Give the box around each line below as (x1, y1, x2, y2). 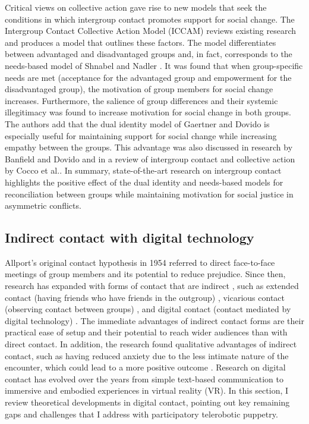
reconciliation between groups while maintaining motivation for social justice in (5, 187, 294, 200)
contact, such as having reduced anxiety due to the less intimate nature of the (5, 349, 289, 362)
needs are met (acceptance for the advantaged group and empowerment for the (5, 71, 292, 83)
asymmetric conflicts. (5, 199, 81, 212)
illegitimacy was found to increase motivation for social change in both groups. (5, 106, 291, 118)
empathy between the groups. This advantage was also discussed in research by (5, 141, 293, 153)
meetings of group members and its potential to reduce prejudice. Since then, (5, 268, 286, 280)
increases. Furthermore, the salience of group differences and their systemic (5, 94, 278, 106)
